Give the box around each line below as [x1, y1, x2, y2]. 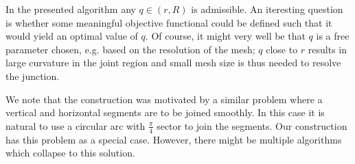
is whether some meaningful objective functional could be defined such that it [5, 15, 332, 29]
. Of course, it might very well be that [145, 29, 306, 43]
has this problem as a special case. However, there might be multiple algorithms [5, 132, 342, 146]
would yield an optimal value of [5, 29, 138, 43]
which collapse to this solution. [5, 146, 135, 160]
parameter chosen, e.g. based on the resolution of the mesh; [5, 42, 255, 56]
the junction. [5, 68, 60, 83]
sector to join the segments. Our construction [157, 118, 347, 133]
